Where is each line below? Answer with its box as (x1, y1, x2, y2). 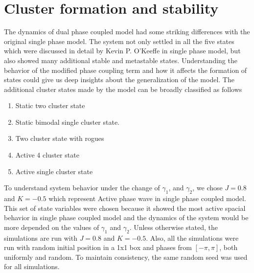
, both (219, 242, 238, 252)
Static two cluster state (15, 100, 85, 111)
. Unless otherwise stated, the (129, 222, 218, 232)
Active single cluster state (15, 166, 93, 176)
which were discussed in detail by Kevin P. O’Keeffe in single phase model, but (4, 45, 241, 56)
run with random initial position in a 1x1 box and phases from (4, 242, 192, 252)
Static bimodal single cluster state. (15, 116, 120, 127)
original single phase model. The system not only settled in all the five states (4, 36, 234, 46)
